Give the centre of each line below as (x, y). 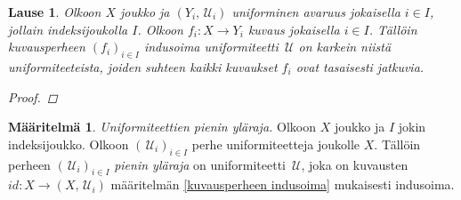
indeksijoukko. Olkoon (69, 144)
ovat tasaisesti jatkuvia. (360, 66)
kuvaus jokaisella (294, 29)
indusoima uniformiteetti (211, 47)
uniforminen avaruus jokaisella (316, 12)
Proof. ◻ (33, 96)
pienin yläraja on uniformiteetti (200, 164)
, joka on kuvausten (355, 164)
